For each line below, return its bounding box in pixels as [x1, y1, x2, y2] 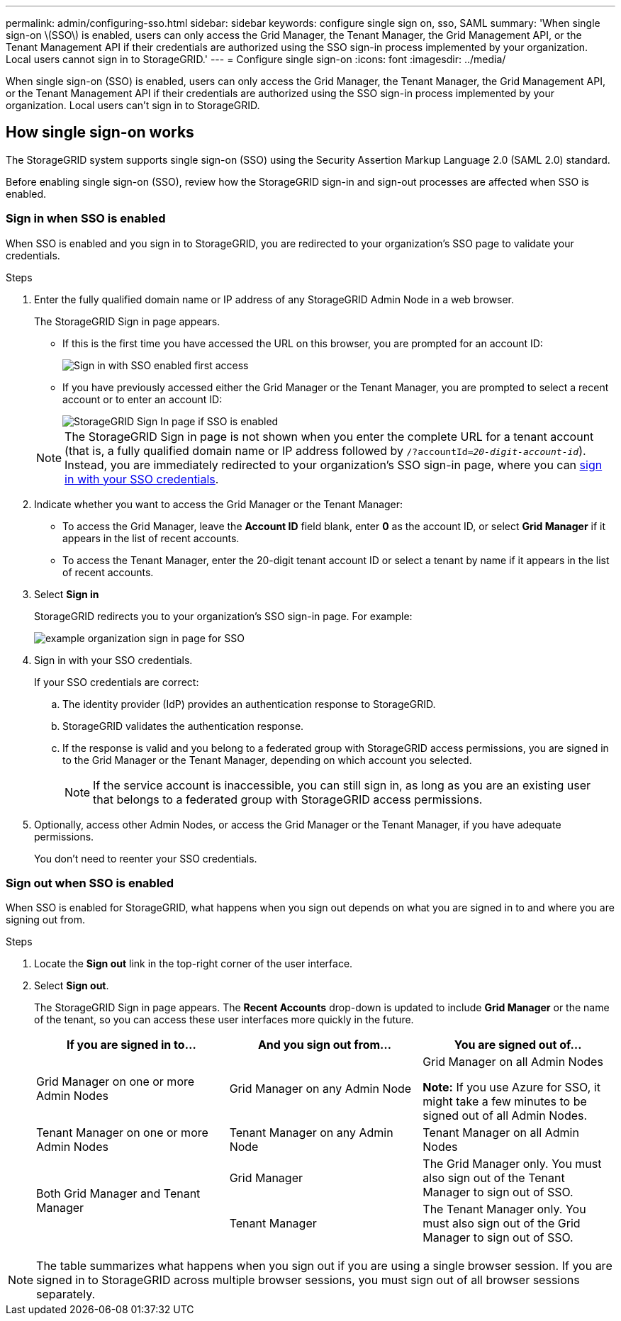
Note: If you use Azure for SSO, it [423, 1080, 600, 1095]
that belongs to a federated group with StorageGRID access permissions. [93, 792, 483, 806]
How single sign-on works [6, 123, 194, 142]
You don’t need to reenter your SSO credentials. [34, 852, 257, 865]
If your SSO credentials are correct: [34, 675, 199, 688]
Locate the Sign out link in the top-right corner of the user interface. [34, 957, 353, 970]
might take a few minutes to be [423, 1094, 587, 1109]
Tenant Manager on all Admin [423, 1125, 579, 1140]
